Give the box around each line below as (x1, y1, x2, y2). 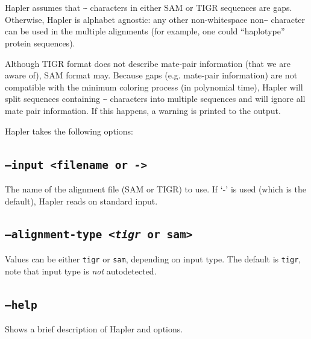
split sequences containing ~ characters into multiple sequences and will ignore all (5, 92, 306, 105)
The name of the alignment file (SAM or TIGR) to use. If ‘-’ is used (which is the (5, 182, 306, 195)
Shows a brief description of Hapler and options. (5, 322, 183, 335)
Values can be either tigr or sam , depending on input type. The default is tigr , (5, 252, 301, 265)
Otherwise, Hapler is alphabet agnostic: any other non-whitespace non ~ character (5, 13, 306, 25)
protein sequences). (5, 36, 75, 49)
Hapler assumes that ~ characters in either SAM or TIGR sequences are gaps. (5, 1, 292, 13)
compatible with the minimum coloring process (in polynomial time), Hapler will (5, 80, 303, 93)
